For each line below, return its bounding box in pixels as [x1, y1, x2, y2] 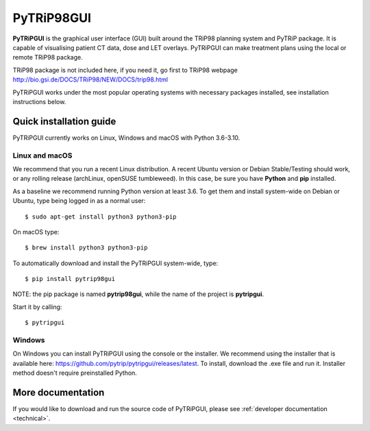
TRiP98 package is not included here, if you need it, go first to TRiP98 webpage [12, 66, 238, 74]
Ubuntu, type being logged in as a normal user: [12, 197, 146, 205]
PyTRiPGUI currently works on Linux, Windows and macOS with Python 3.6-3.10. [12, 134, 241, 142]
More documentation [12, 386, 105, 398]
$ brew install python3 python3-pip [25, 244, 148, 251]
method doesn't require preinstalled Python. [12, 369, 137, 377]
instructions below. [12, 97, 66, 106]
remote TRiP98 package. [12, 53, 83, 62]
